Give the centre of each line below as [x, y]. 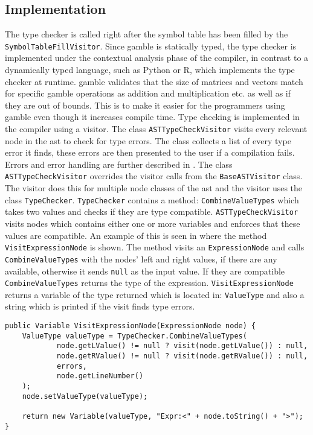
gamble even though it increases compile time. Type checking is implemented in [152, 117]
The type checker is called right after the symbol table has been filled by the [147, 34]
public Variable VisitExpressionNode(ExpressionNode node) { [131, 326]
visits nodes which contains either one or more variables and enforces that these [153, 224]
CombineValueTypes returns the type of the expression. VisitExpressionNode [149, 283]
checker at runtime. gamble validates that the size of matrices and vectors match [154, 81]
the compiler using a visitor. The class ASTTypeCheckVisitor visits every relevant [156, 129]
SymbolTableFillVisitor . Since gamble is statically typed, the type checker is [151, 46]
